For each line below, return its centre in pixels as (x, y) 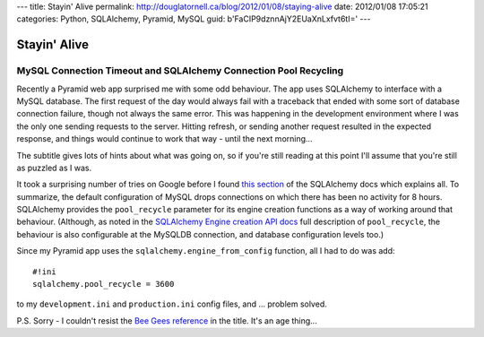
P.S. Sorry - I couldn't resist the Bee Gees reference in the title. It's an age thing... (167, 320)
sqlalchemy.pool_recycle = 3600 (104, 284)
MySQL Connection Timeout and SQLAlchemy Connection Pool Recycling (180, 71)
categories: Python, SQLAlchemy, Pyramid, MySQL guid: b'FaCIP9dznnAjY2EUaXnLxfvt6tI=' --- (194, 19)
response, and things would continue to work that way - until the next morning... (164, 139)
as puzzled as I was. (54, 168)
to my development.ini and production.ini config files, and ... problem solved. (172, 304)
